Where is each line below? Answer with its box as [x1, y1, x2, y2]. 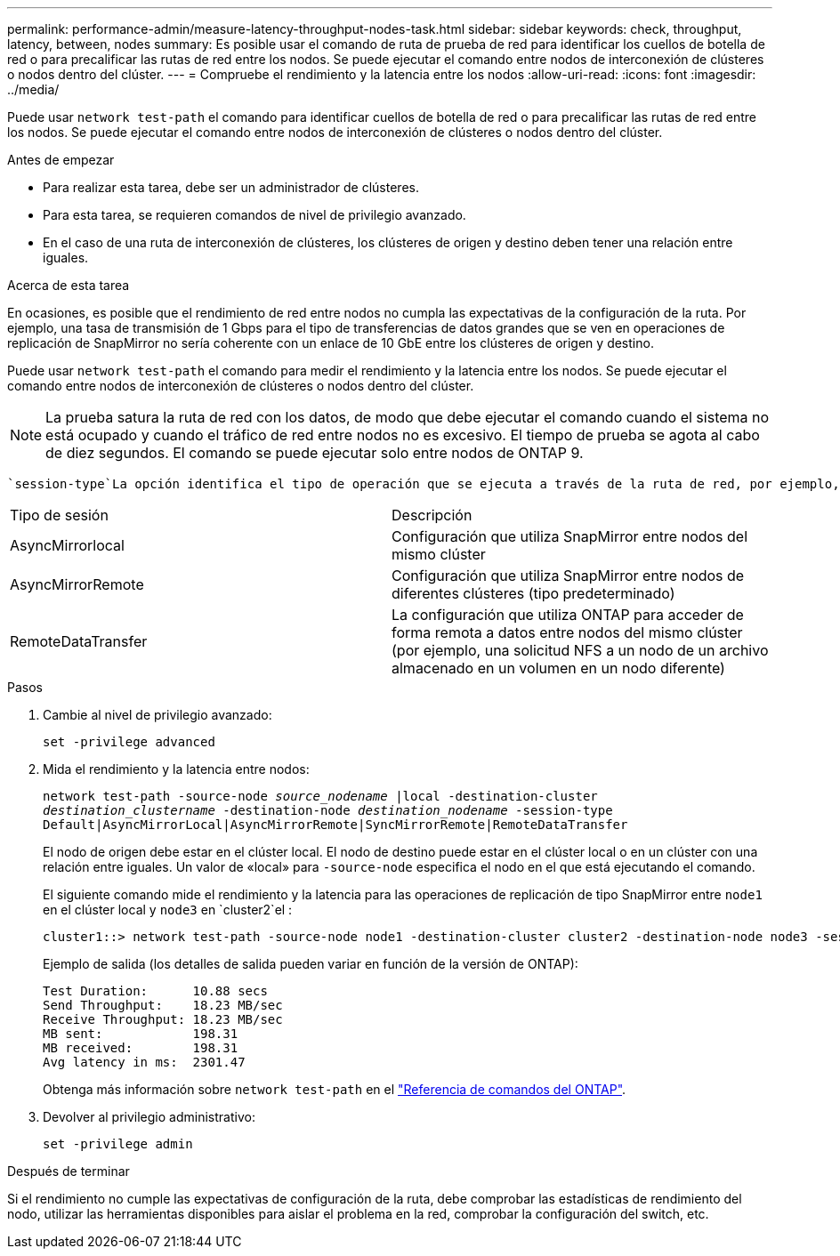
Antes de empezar [7, 152, 115, 167]
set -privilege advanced [43, 735, 215, 749]
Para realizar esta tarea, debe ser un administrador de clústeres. [43, 180, 419, 195]
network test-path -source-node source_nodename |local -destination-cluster [43, 789, 598, 803]
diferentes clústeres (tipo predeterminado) [392, 584, 675, 602]
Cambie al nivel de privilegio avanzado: [43, 707, 272, 722]
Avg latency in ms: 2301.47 [43, 1055, 246, 1069]
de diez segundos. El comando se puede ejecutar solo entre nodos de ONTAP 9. [45, 444, 584, 462]
